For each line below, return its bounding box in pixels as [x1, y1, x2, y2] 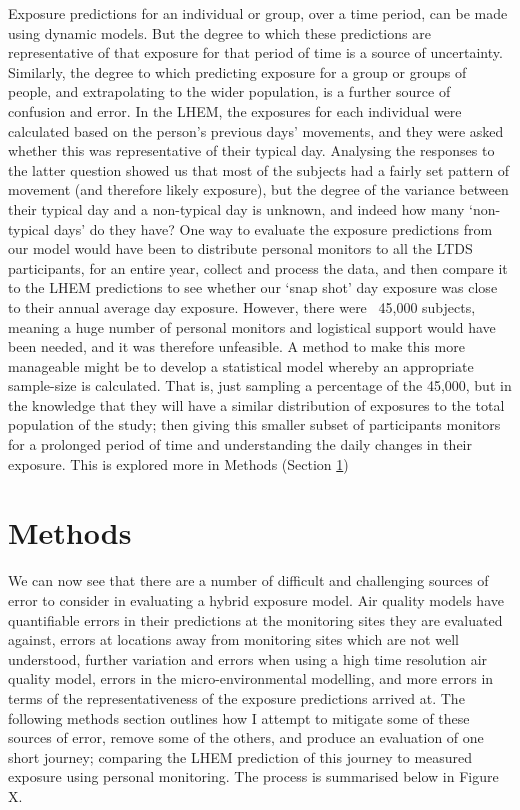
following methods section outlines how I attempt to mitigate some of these [8, 707, 470, 728]
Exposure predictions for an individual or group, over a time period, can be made [8, 3, 508, 23]
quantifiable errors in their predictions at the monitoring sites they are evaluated [8, 609, 503, 630]
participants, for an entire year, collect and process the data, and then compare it [8, 257, 508, 278]
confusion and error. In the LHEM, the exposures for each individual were [8, 100, 462, 121]
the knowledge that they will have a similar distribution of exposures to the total [8, 394, 505, 415]
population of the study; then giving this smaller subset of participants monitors [8, 414, 501, 435]
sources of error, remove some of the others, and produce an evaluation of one [8, 727, 484, 748]
